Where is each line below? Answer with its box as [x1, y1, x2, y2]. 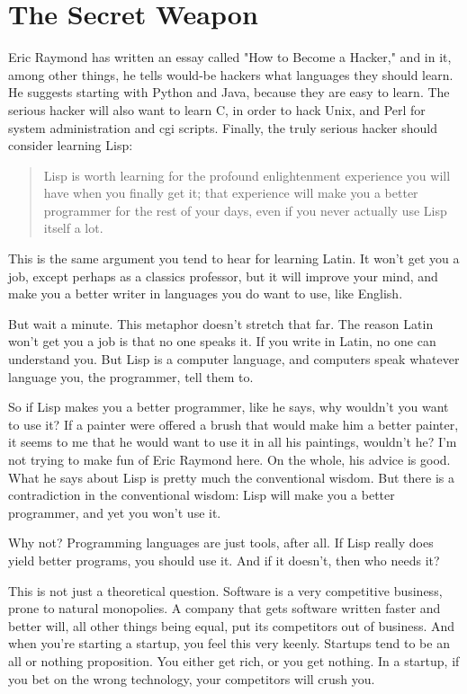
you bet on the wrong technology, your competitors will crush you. [8, 669, 375, 688]
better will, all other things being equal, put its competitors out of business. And [8, 616, 455, 635]
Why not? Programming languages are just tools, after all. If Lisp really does [8, 533, 434, 552]
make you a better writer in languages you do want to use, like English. [8, 284, 403, 303]
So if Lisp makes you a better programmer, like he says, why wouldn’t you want [8, 397, 449, 416]
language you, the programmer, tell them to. [8, 367, 254, 386]
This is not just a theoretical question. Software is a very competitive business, [8, 581, 443, 600]
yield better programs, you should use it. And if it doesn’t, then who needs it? [8, 550, 440, 569]
